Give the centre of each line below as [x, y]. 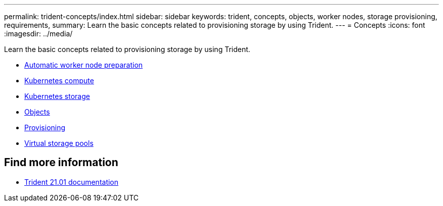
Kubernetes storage [57, 96]
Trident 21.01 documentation [72, 182]
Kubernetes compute [59, 81]
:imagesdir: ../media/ [38, 34]
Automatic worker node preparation [84, 65]
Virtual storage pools [59, 143]
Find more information [61, 163]
